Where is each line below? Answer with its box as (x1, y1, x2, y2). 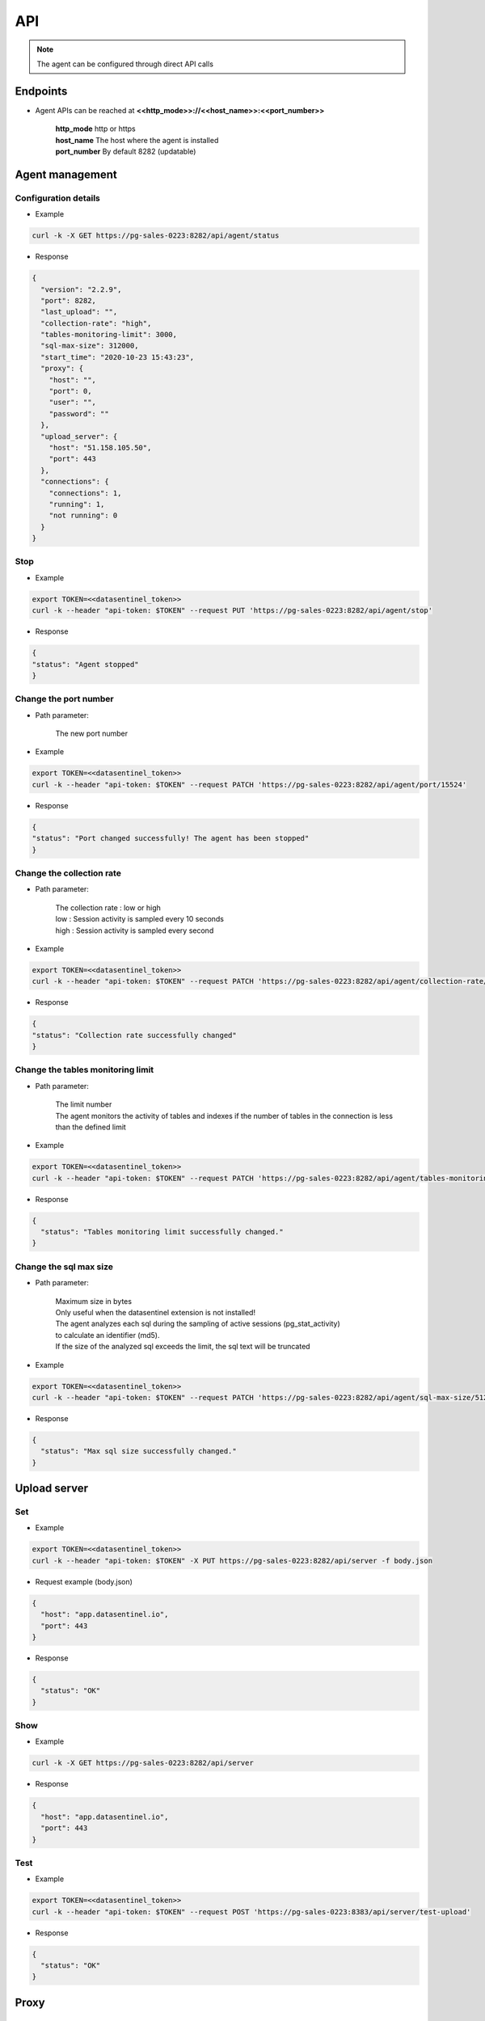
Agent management (15, 167, 117, 181)
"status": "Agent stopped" (32, 660, 139, 669)
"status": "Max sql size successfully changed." (40, 1447, 238, 1456)
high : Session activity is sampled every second (55, 926, 214, 935)
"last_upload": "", (40, 307, 118, 317)
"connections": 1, (48, 488, 122, 497)
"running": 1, (48, 500, 105, 508)
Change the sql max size (15, 1261, 113, 1272)
